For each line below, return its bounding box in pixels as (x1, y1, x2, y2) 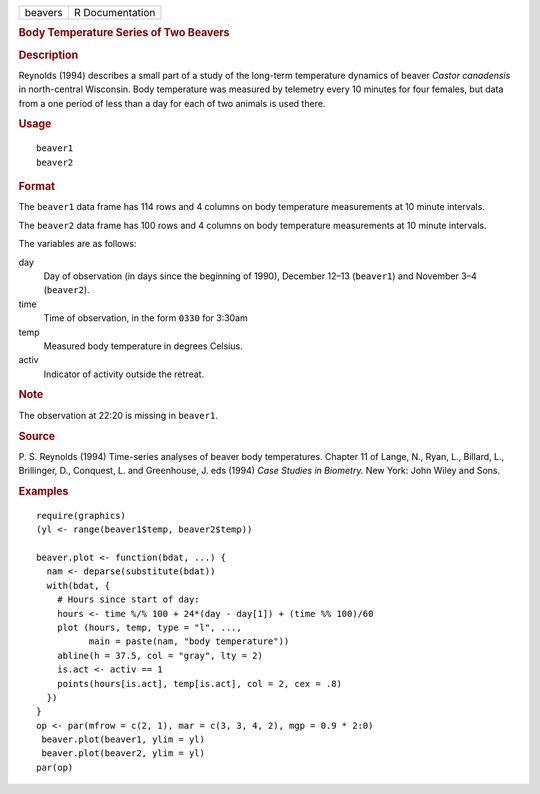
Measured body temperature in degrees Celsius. (43, 340, 244, 352)
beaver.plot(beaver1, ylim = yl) (41, 734, 205, 745)
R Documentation (73, 6, 156, 19)
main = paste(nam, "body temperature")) (88, 636, 290, 647)
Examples (18, 484, 69, 498)
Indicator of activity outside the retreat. (43, 368, 205, 380)
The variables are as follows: (18, 238, 137, 250)
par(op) (36, 761, 74, 773)
